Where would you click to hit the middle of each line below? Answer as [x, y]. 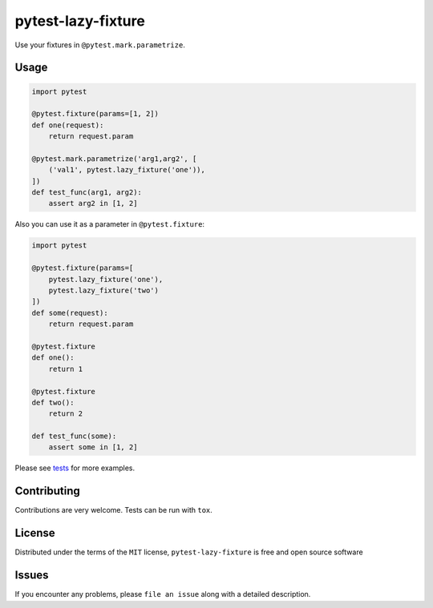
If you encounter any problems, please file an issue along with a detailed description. [163, 594]
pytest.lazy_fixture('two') [104, 290]
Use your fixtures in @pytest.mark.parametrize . [100, 45]
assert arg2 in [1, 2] [93, 203]
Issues [32, 576]
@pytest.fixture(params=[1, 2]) [95, 114]
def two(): [53, 402]
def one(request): [68, 125]
